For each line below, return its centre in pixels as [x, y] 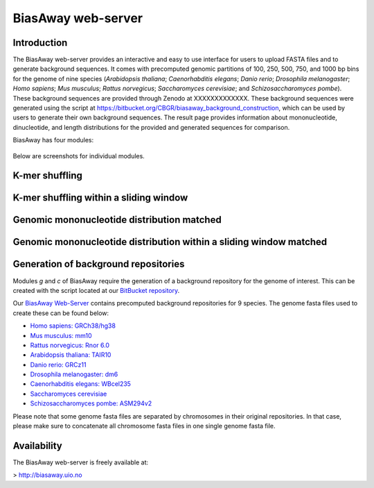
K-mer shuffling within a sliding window [100, 198]
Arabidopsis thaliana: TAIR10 [71, 355]
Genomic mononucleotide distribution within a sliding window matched [170, 242]
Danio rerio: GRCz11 [58, 364]
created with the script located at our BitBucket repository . [96, 290]
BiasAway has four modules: [53, 140]
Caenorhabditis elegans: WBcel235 [81, 384]
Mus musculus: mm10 [61, 335]
